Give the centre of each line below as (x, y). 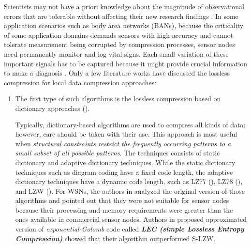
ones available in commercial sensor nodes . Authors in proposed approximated (131, 219)
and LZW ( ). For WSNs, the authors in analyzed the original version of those (130, 191)
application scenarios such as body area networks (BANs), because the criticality (124, 25)
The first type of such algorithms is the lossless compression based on (118, 99)
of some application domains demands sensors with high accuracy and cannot (119, 35)
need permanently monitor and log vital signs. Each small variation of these (116, 54)
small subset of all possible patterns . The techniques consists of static (118, 153)
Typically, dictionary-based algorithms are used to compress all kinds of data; (130, 124)
